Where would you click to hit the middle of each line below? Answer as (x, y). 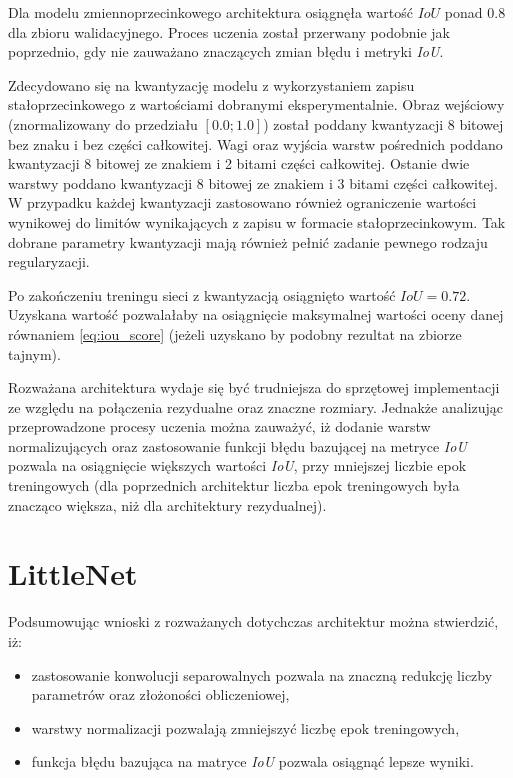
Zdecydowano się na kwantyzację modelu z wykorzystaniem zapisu (211, 84)
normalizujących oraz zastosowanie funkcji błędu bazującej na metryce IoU (237, 445)
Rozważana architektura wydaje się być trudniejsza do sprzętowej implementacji (254, 387)
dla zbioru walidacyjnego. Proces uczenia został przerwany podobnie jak (229, 31)
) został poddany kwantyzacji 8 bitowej (383, 123)
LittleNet (73, 573)
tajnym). (34, 353)
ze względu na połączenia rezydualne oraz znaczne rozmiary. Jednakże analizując (256, 406)
